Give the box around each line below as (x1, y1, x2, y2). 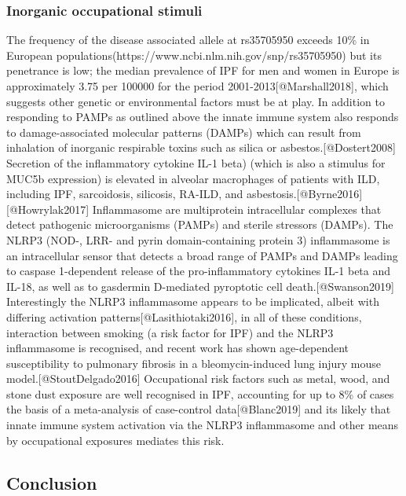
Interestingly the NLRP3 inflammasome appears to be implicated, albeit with (6, 293, 379, 310)
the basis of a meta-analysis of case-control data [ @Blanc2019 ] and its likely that (6, 401, 391, 417)
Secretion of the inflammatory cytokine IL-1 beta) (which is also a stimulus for (6, 154, 386, 171)
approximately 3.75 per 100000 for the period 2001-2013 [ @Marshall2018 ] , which (6, 78, 389, 94)
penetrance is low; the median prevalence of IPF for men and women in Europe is (6, 62, 400, 79)
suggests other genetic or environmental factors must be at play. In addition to (6, 93, 385, 109)
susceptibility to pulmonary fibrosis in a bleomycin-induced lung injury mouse (6, 355, 381, 371)
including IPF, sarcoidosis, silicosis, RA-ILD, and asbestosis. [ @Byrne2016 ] (6, 186, 363, 202)
